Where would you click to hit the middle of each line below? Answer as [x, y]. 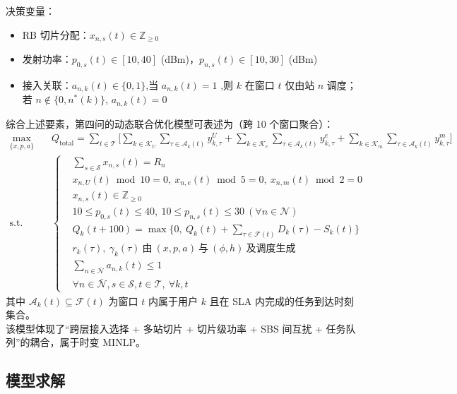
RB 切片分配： [56, 34]
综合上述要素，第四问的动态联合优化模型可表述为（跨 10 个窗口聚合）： [170, 123]
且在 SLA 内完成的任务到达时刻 [281, 300]
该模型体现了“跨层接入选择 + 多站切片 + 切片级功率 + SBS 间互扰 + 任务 [176, 328]
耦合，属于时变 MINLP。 [88, 342]
